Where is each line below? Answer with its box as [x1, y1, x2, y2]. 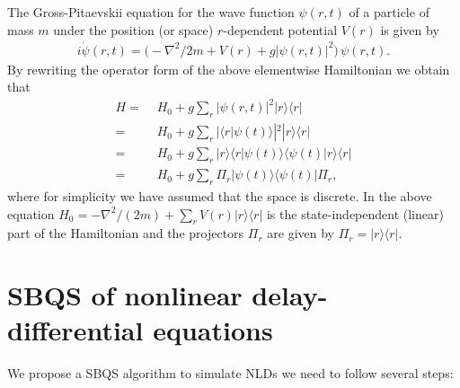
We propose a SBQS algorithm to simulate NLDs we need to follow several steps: [7, 364, 454, 383]
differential [7, 312, 144, 348]
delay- [252, 277, 328, 313]
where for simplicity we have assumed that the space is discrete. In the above [7, 186, 432, 205]
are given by [267, 224, 334, 242]
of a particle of [349, 3, 429, 21]
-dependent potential [223, 20, 338, 39]
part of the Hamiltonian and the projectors [7, 224, 244, 242]
